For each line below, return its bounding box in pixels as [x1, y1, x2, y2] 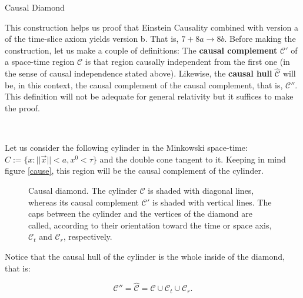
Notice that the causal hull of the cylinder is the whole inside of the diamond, [5, 250, 285, 262]
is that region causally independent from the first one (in [85, 55, 290, 68]
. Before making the [224, 32, 296, 45]
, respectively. [63, 230, 112, 243]
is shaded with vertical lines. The [152, 196, 272, 208]
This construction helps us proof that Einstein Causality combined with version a [5, 21, 299, 33]
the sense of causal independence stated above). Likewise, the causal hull [5, 67, 272, 80]
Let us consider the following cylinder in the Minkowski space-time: [5, 141, 248, 154]
